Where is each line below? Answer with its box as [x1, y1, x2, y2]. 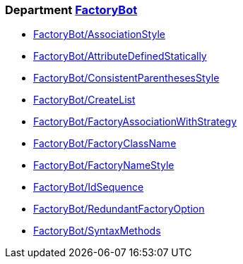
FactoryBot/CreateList [33, 94, 136, 106]
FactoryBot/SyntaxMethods [33, 225, 161, 237]
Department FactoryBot [5, 3, 138, 17]
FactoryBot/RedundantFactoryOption [33, 203, 205, 215]
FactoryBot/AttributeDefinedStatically [33, 50, 207, 63]
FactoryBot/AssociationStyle [33, 28, 165, 41]
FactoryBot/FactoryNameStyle [33, 159, 174, 172]
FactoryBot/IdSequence [33, 181, 144, 194]
